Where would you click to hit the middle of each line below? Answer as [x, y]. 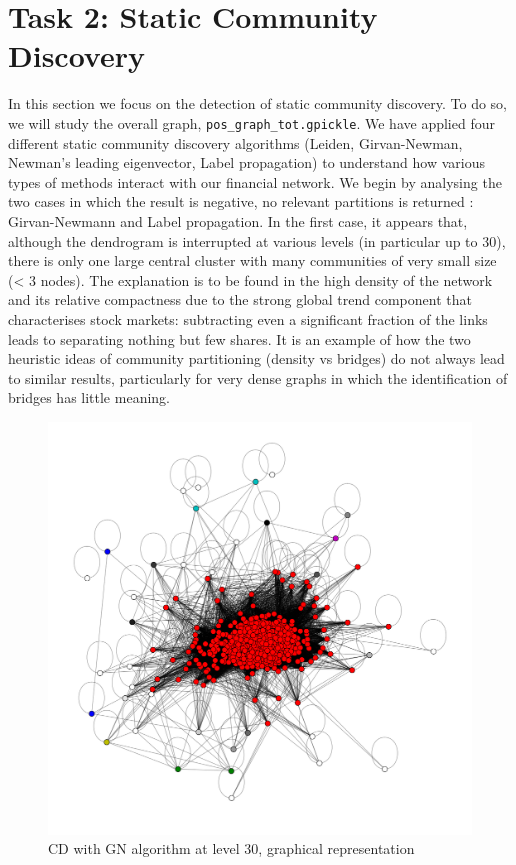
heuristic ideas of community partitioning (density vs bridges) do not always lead [256, 358]
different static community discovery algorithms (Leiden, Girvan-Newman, [235, 142]
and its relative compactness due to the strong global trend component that [240, 299]
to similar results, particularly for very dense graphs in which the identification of [258, 377]
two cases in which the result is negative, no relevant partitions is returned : [241, 201]
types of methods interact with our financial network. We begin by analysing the [255, 181]
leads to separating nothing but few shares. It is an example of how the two [239, 338]
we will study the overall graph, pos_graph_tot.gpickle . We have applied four [251, 122]
